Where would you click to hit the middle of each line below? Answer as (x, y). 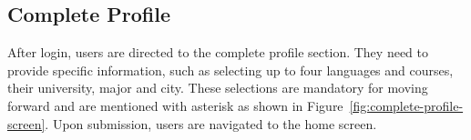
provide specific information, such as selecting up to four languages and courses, (230, 70)
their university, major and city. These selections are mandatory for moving (218, 88)
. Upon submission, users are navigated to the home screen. (211, 123)
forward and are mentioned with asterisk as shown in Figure (175, 105)
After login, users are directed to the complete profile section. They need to (218, 52)
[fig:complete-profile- (406, 105)
